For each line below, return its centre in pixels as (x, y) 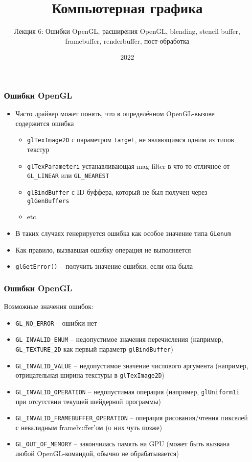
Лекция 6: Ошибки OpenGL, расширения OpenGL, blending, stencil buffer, (127, 31)
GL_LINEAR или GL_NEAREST (68, 175)
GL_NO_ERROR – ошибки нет (56, 322)
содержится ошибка (45, 123)
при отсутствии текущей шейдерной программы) (88, 401)
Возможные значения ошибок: (49, 306)
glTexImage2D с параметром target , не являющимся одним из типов (131, 140)
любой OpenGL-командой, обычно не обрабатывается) (97, 453)
